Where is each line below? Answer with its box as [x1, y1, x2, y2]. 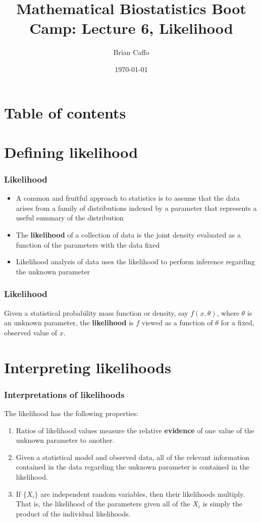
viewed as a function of [141, 317, 213, 328]
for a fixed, [221, 317, 254, 328]
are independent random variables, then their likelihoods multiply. [40, 488, 245, 499]
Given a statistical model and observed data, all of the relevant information [16, 451, 249, 462]
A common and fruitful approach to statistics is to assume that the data [16, 193, 240, 203]
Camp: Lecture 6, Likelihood [29, 18, 233, 38]
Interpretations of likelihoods [4, 388, 125, 400]
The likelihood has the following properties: [4, 408, 138, 419]
